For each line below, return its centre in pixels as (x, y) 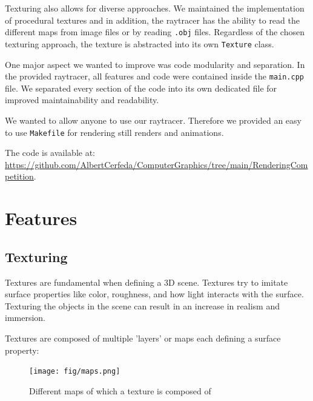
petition (19, 176)
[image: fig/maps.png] (75, 372)
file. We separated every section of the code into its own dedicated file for (141, 88)
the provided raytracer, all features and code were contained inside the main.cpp (154, 76)
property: (22, 350)
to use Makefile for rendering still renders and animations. (114, 132)
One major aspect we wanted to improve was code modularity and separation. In (155, 64)
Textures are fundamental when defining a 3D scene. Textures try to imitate (147, 282)
